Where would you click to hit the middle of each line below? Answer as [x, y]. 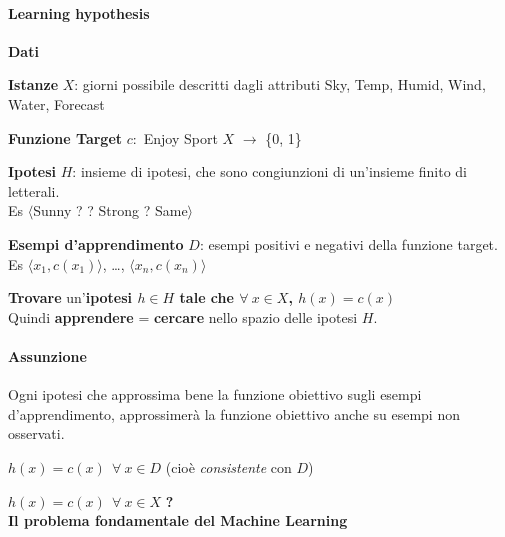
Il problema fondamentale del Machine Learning [178, 520]
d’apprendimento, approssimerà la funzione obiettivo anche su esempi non [234, 413]
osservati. [36, 433]
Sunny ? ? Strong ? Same [110, 210]
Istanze [33, 84]
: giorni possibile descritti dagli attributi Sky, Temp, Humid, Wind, [280, 84]
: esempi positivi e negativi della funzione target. [348, 243]
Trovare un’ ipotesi [70, 297]
